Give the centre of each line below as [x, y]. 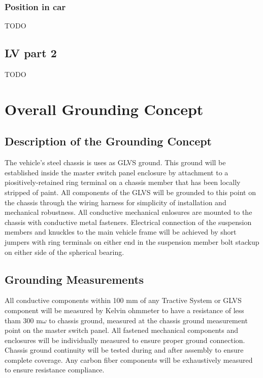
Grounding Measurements [74, 279]
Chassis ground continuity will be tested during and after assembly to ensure [124, 350]
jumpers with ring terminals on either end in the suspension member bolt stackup [132, 241]
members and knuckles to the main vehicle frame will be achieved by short [121, 232]
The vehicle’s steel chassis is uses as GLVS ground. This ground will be [115, 162]
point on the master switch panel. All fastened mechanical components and [121, 330]
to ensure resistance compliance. [55, 370]
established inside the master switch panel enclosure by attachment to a [117, 172]
